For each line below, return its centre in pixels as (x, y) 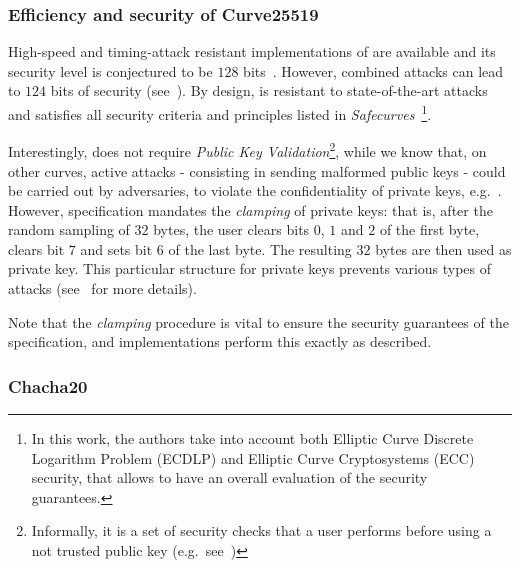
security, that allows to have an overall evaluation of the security (229, 477)
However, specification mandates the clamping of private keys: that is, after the (250, 209)
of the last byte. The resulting (260, 248)
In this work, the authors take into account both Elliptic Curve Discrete (252, 438)
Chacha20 (48, 385)
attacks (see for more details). (102, 288)
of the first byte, (429, 229)
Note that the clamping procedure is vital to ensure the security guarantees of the (258, 321)
